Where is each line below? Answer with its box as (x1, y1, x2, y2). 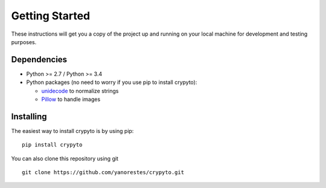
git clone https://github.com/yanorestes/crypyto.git (22, 169, 184, 176)
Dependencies (11, 54, 68, 65)
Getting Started (11, 9, 91, 22)
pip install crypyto (22, 141, 83, 148)
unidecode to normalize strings (41, 87, 119, 94)
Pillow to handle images (41, 96, 101, 103)
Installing (11, 111, 48, 122)
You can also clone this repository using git (11, 155, 119, 162)
